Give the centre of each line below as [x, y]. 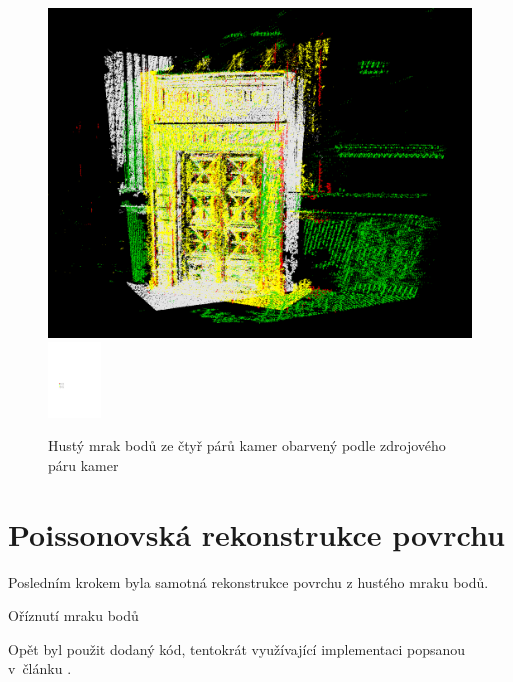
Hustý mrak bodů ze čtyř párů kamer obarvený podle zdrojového [247, 445]
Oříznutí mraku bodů [73, 615]
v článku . [40, 668]
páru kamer [83, 464]
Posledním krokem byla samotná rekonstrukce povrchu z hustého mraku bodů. [248, 581]
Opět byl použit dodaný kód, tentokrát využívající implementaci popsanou [237, 648]
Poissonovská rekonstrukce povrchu [256, 533]
